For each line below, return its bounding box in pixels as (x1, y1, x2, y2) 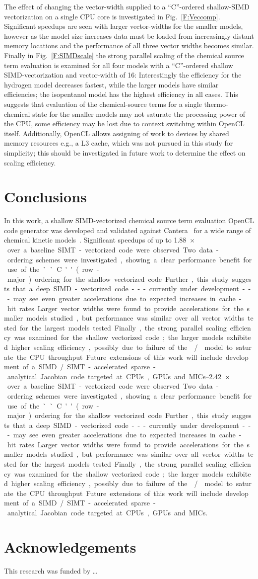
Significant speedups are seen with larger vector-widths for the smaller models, (4, 21, 243, 31)
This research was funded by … (4, 565, 98, 576)
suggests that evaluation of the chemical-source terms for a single (4, 98, 202, 109)
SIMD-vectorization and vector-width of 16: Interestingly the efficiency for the (4, 70, 242, 80)
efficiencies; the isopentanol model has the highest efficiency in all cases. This (4, 89, 238, 99)
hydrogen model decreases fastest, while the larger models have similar (4, 79, 219, 89)
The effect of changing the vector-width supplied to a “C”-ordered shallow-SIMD (4, 1, 250, 11)
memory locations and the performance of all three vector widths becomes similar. (4, 40, 254, 51)
